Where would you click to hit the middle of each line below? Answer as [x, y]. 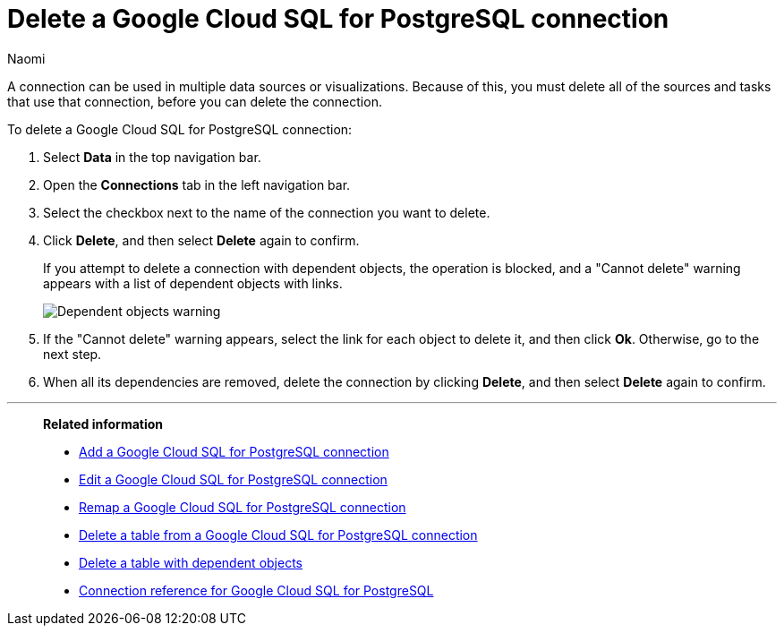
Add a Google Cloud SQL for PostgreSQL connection [234, 451]
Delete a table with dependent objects [191, 562]
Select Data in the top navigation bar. [152, 157]
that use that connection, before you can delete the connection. [195, 101]
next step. [72, 354]
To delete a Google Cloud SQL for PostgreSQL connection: [180, 129]
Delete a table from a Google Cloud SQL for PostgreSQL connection [278, 535]
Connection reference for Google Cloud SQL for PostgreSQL [256, 590]
